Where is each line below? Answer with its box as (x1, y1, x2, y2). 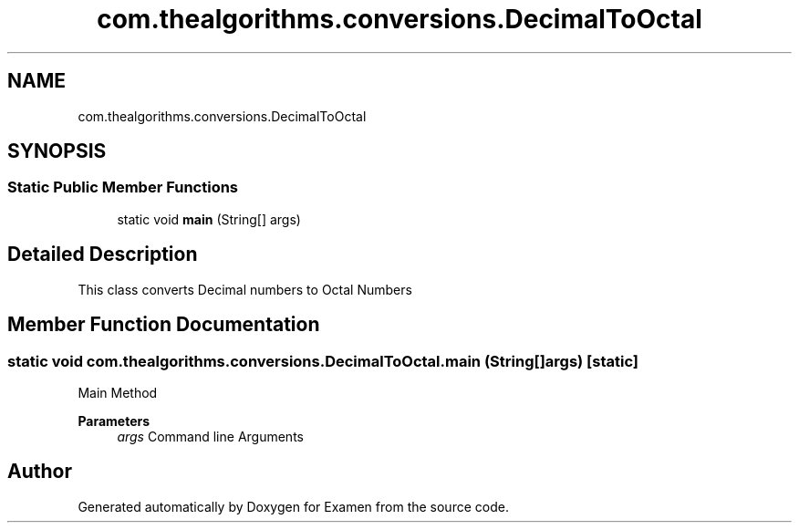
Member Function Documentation (7, 313, 320, 337)
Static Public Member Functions (7, 178, 239, 197)
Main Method (78, 384, 158, 400)
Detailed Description (7, 243, 198, 266)
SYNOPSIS (7, 140, 107, 163)
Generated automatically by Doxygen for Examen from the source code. (78, 498, 509, 514)
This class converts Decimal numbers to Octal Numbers (78, 281, 412, 297)
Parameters (78, 412, 150, 429)
